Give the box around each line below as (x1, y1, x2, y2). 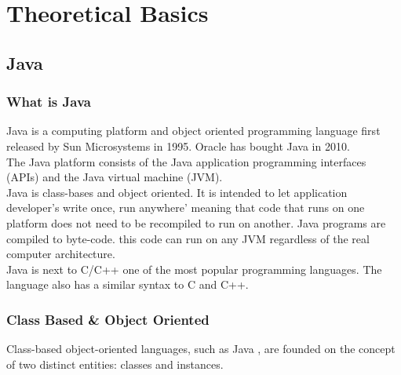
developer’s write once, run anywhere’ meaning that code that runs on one (6, 199, 365, 216)
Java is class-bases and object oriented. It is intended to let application (6, 184, 348, 200)
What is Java (6, 92, 91, 111)
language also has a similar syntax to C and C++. (6, 276, 249, 293)
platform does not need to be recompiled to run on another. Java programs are (6, 214, 386, 231)
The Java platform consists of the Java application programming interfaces (6, 153, 366, 169)
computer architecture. (6, 246, 115, 262)
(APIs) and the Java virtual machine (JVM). (6, 169, 223, 185)
